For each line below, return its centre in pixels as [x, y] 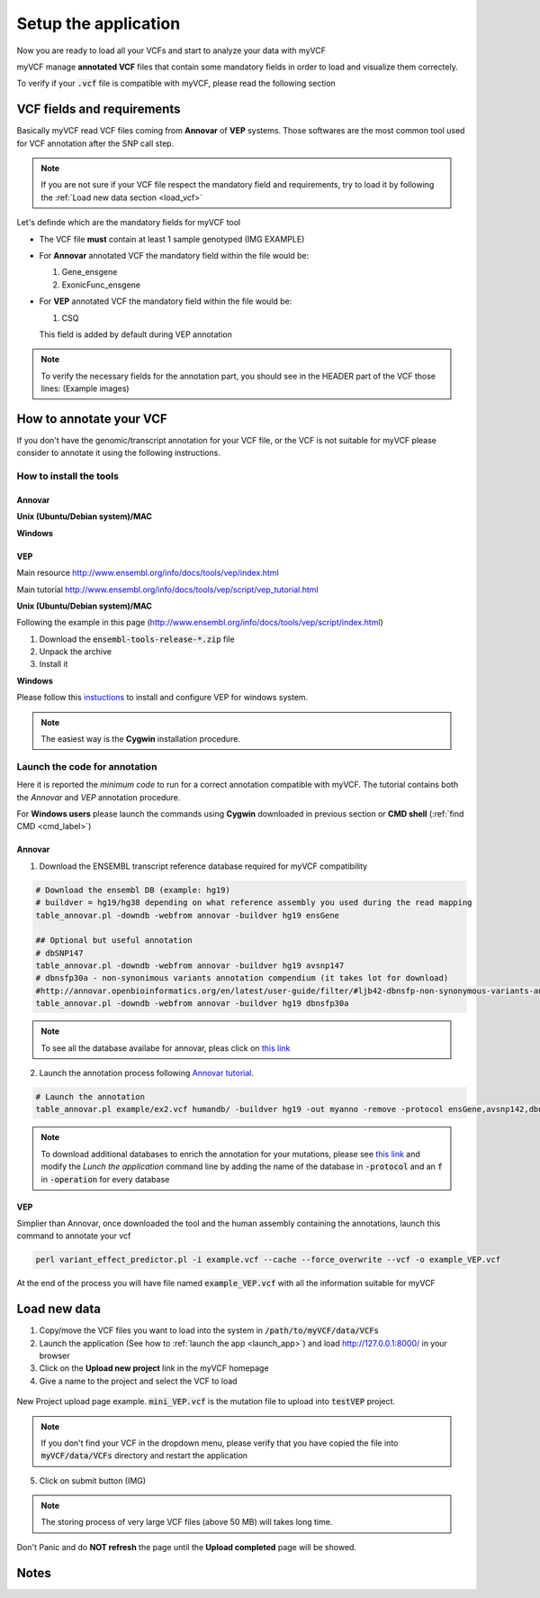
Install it [54, 664]
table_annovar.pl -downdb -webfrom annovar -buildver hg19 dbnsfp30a [192, 1004]
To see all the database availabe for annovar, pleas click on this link [166, 1048]
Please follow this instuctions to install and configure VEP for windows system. [162, 698]
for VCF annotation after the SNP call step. [95, 143]
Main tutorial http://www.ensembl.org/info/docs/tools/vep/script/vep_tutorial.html [167, 589]
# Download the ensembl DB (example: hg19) [133, 890]
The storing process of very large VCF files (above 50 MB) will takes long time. [187, 1522]
